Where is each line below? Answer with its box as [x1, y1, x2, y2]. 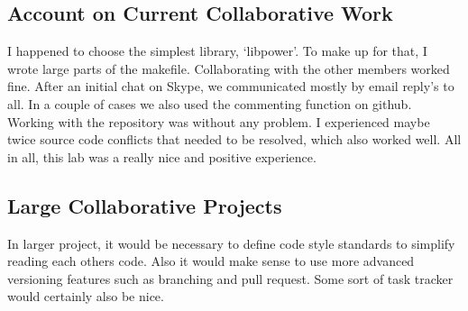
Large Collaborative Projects [7, 191, 282, 219]
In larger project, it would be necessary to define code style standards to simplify [7, 233, 455, 252]
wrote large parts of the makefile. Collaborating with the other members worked [7, 59, 450, 78]
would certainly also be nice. [7, 287, 164, 306]
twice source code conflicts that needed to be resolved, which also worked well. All [7, 130, 462, 149]
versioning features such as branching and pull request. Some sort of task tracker [7, 269, 454, 288]
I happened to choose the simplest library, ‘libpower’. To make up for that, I [7, 41, 427, 60]
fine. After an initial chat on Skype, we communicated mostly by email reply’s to [7, 77, 454, 96]
